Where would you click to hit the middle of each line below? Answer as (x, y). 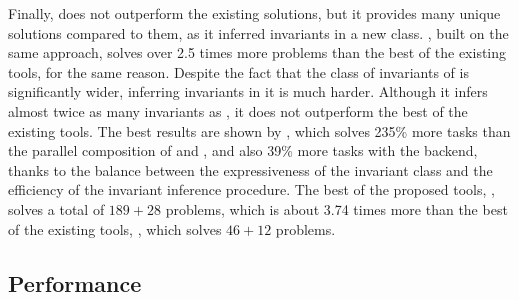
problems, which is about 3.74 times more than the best (336, 208)
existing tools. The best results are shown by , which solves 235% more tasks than (259, 130)
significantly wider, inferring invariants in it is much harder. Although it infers (248, 91)
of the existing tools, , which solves (115, 228)
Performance (75, 282)
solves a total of (56, 208)
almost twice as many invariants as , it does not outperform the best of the (238, 110)
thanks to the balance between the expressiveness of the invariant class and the (250, 169)
